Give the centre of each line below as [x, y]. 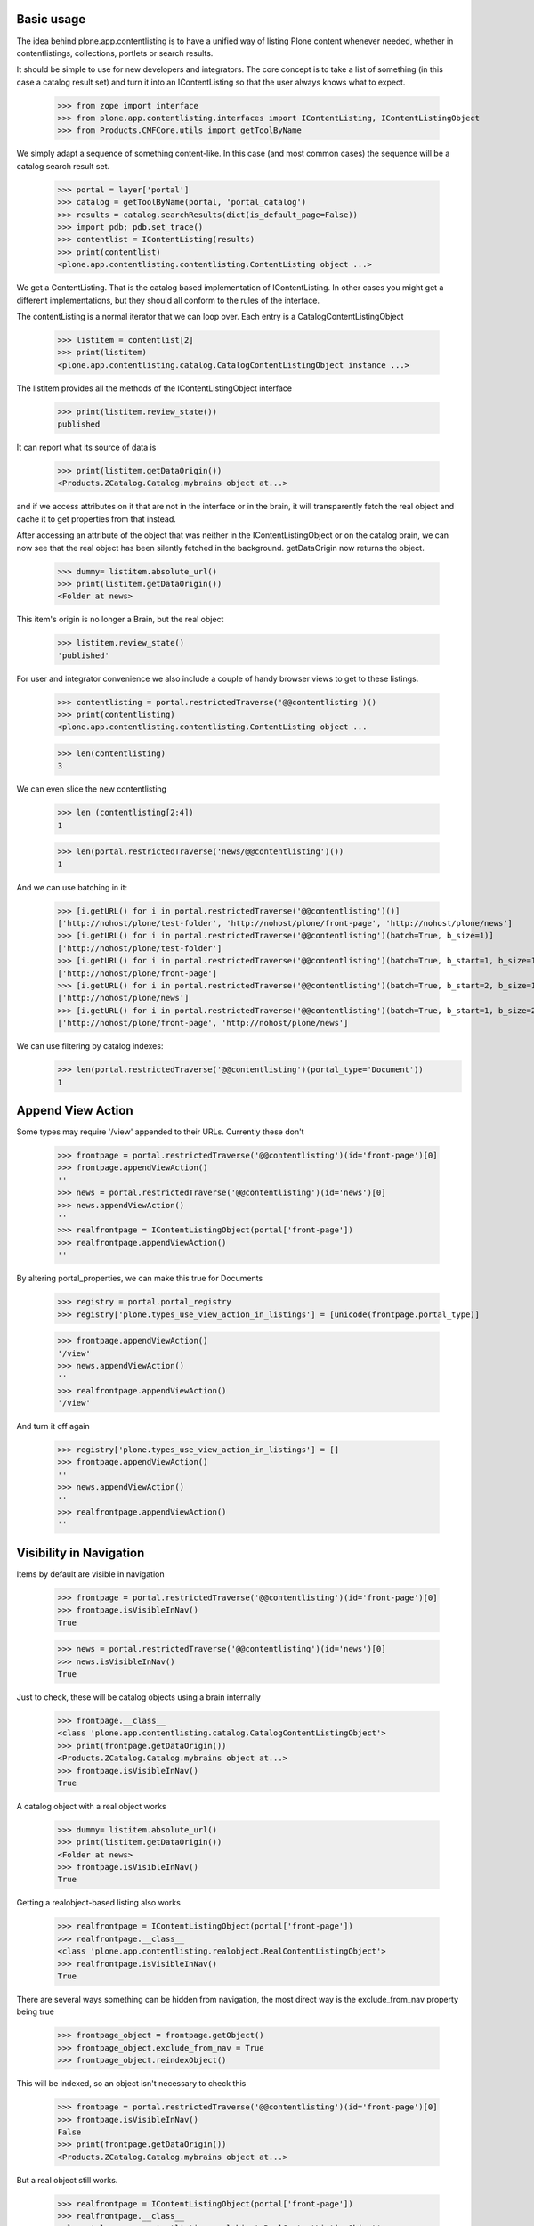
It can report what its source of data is [86, 447]
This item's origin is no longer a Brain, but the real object [120, 620]
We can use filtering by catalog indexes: [90, 1046]
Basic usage [51, 19]
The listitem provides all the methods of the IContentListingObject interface [154, 388]
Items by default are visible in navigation [90, 1574]
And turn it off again [53, 1426]
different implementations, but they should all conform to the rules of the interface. [168, 300]
